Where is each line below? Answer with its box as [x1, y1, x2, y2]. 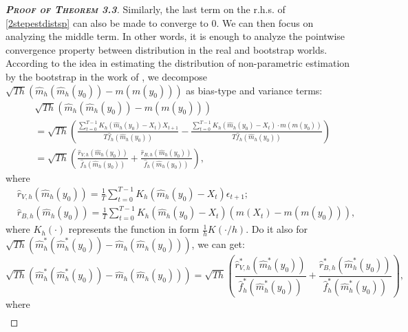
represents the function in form [68, 222, 200, 236]
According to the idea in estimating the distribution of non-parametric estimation [6, 56, 350, 70]
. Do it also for [246, 222, 308, 236]
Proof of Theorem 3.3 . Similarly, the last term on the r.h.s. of [6, 2, 286, 16]
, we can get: [191, 237, 245, 251]
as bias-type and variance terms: [186, 83, 323, 97]
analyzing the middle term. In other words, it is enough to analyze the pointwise [6, 29, 345, 43]
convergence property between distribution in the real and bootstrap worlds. [6, 42, 328, 56]
